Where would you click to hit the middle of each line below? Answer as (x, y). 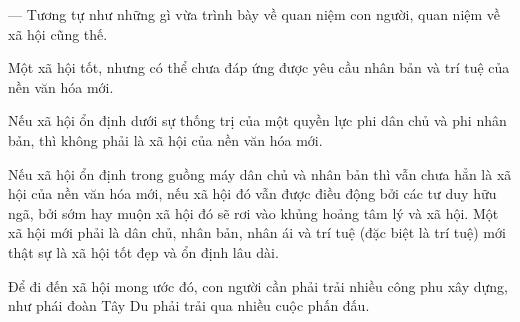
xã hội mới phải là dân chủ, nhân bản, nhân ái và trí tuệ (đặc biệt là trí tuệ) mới (257, 232)
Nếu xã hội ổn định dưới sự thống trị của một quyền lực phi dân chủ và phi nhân (257, 120)
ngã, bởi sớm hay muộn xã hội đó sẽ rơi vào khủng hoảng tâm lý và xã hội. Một (253, 212)
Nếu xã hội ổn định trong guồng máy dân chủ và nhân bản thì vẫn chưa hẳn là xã (260, 173)
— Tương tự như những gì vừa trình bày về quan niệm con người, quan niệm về (254, 14)
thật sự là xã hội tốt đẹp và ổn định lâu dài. (143, 251)
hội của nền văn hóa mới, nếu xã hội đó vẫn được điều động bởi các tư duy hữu (252, 193)
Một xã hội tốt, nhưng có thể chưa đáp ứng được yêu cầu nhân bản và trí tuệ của (259, 67)
